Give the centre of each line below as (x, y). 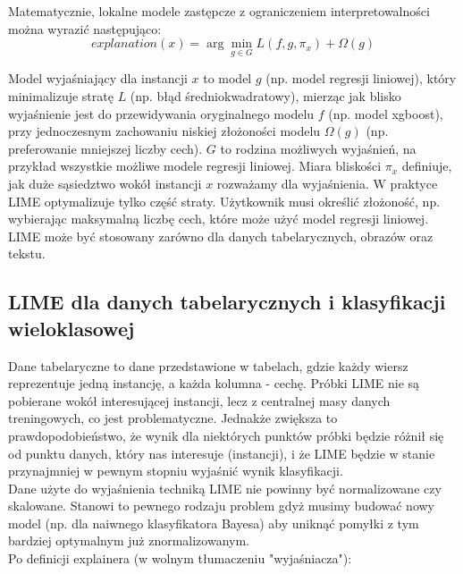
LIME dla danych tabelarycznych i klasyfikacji (227, 302)
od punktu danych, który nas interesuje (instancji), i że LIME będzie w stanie (222, 453)
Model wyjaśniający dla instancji (98, 78)
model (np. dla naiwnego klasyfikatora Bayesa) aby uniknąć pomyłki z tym (214, 523)
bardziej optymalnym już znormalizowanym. (129, 540)
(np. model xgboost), (386, 113)
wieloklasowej (72, 328)
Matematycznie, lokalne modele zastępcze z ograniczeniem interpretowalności (219, 11)
